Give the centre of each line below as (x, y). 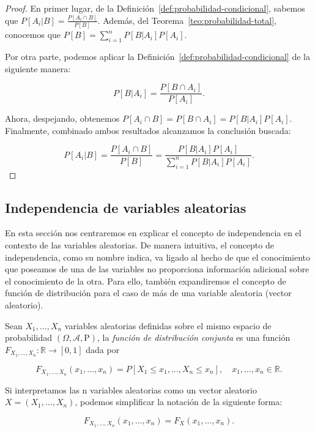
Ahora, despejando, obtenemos (62, 118)
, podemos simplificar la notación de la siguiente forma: (179, 402)
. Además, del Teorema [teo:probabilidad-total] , (187, 20)
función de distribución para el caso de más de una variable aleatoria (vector (148, 293)
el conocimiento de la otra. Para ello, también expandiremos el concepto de (146, 281)
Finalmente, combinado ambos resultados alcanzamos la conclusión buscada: (148, 130)
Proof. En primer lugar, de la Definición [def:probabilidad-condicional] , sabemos (155, 8)
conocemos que (33, 35)
